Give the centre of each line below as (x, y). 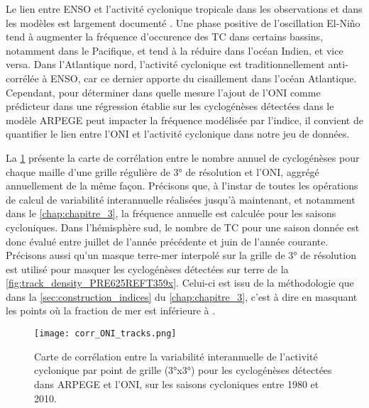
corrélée (22, 78)
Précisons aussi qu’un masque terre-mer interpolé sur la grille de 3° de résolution (181, 255)
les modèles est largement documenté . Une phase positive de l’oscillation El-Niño (183, 22)
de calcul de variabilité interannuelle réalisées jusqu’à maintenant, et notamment (181, 199)
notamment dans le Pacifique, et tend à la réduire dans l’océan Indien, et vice (175, 50)
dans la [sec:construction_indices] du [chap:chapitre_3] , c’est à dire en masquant (182, 296)
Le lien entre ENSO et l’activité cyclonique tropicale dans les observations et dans (184, 9)
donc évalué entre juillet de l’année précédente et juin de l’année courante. (167, 241)
